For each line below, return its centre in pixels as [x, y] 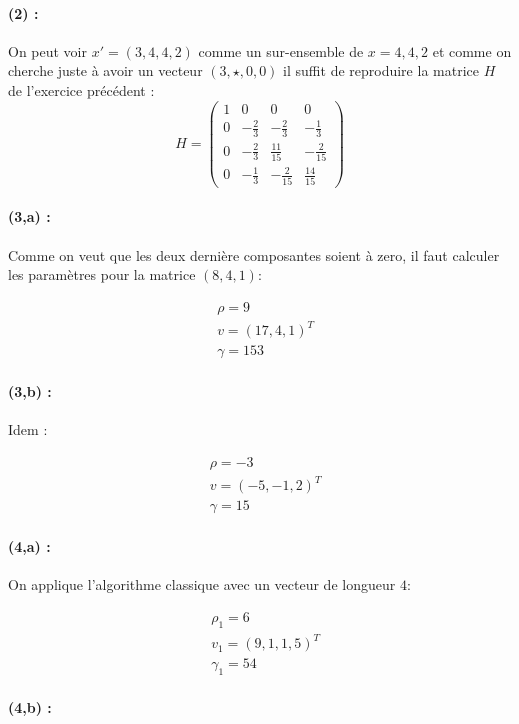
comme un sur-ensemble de [281, 50]
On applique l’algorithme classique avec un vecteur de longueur [202, 584]
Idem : [28, 429]
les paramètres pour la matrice [102, 274]
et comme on [472, 50]
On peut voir [48, 50]
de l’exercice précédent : [81, 89]
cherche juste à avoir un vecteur [105, 70]
